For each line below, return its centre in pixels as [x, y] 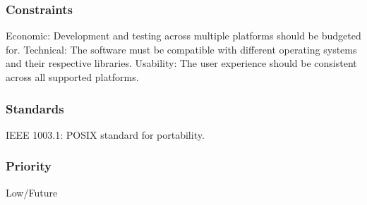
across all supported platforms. [72, 77]
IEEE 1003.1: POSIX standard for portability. [105, 134]
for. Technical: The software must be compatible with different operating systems [181, 49]
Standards [35, 108]
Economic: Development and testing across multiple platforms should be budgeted [183, 36]
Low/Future [32, 192]
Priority [29, 166]
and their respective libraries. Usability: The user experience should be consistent [181, 63]
